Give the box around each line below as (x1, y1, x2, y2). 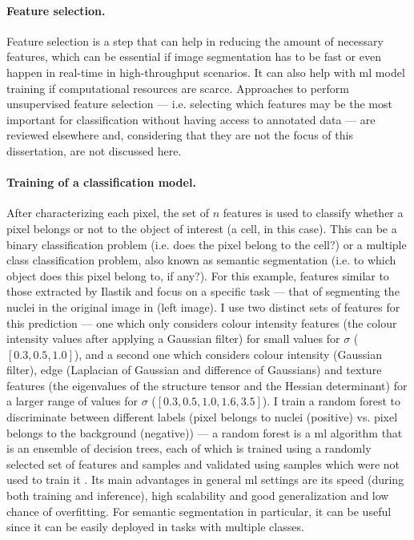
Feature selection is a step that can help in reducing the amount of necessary (6, 32, 384, 49)
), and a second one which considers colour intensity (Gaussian (74, 345, 382, 362)
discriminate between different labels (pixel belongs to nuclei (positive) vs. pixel (6, 409, 398, 425)
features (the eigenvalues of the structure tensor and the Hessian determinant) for (6, 377, 408, 393)
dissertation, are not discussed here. (6, 142, 182, 159)
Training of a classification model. (6, 174, 196, 191)
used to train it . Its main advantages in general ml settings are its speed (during (6, 471, 404, 488)
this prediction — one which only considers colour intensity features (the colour (6, 314, 397, 331)
